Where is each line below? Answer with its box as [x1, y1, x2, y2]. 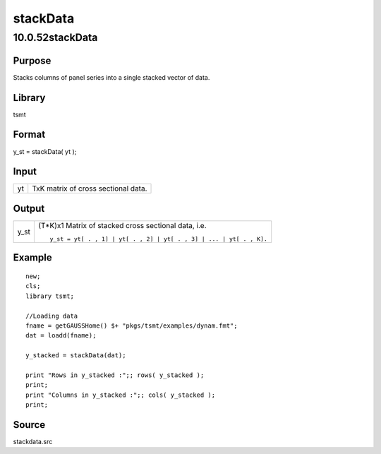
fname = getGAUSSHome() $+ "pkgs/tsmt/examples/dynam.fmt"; [25, 321, 238, 330]
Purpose [13, 54, 52, 66]
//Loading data [25, 311, 78, 320]
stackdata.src [13, 437, 53, 446]
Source [13, 419, 46, 431]
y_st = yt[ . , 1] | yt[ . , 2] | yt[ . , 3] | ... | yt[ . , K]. [49, 235, 267, 243]
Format [13, 129, 46, 141]
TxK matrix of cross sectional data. [32, 184, 147, 193]
